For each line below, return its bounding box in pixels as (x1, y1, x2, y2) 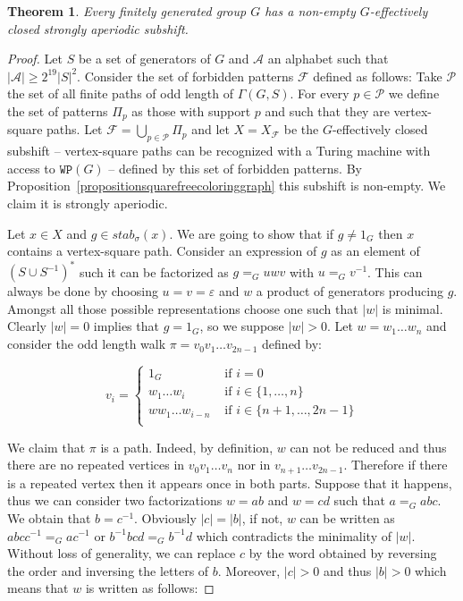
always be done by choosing (7, 282, 158, 300)
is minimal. (382, 299, 443, 317)
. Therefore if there (343, 455, 448, 474)
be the (283, 120, 319, 139)
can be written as (299, 508, 395, 527)
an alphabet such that (267, 49, 389, 68)
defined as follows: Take (313, 66, 442, 85)
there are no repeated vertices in (7, 455, 185, 474)
